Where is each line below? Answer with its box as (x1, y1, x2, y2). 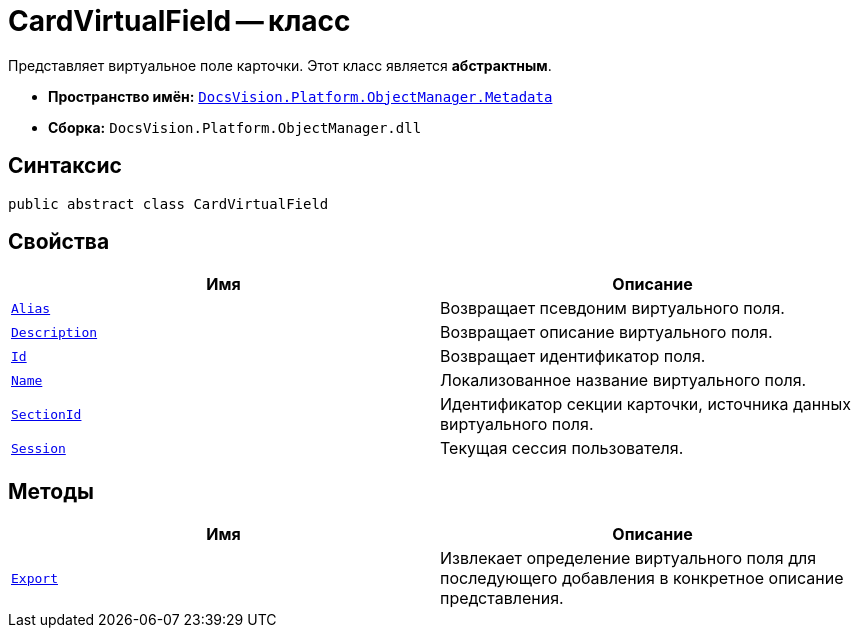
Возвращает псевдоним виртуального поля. (440, 298, 785, 319)
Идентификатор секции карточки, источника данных (440, 394, 852, 415)
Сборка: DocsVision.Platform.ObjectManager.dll (48, 118, 422, 136)
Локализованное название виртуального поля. (440, 370, 807, 391)
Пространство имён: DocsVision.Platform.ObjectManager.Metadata (48, 87, 553, 105)
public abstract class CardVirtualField (8, 195, 329, 212)
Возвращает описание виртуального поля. (440, 322, 773, 343)
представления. (440, 588, 564, 609)
